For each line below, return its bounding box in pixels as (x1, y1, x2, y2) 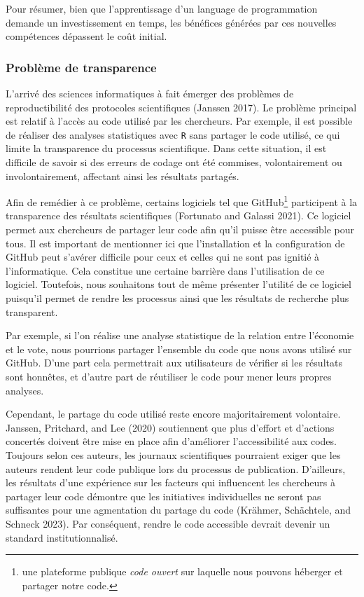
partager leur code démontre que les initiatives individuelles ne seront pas (6, 488, 321, 503)
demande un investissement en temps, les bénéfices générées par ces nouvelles (6, 15, 337, 29)
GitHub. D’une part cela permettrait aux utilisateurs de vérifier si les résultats (6, 355, 342, 370)
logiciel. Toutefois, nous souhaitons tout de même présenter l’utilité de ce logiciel (6, 277, 351, 291)
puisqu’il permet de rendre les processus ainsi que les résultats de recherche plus (6, 291, 349, 306)
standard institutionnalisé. (6, 530, 118, 544)
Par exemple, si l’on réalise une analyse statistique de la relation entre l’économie (6, 328, 354, 343)
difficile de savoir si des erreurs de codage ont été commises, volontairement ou (6, 155, 342, 170)
